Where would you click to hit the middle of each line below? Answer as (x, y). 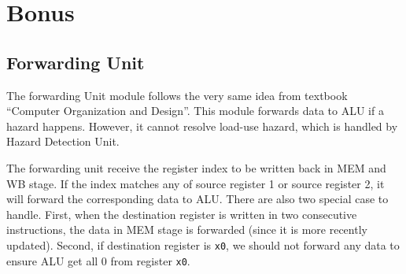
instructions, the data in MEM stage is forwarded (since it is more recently (187, 230)
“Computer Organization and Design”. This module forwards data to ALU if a (195, 111)
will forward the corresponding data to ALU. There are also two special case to (197, 199)
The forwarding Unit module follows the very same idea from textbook (177, 95)
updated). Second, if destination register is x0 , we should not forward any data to (203, 244)
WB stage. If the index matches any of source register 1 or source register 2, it (196, 183)
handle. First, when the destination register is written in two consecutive (182, 214)
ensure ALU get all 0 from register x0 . (98, 260)
